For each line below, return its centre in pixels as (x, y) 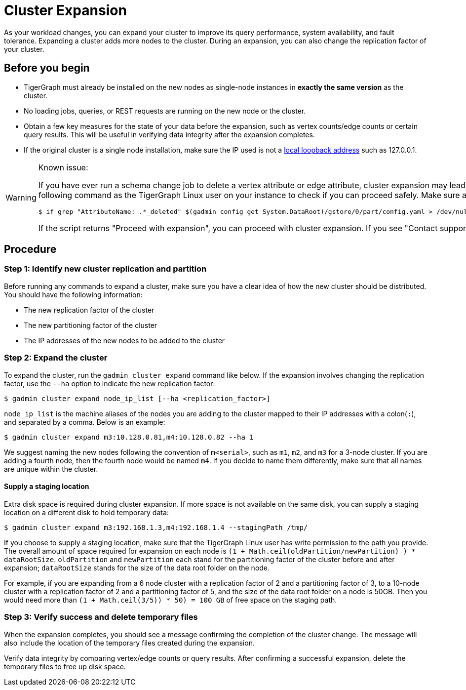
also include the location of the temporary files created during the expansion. (129, 643)
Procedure (30, 249)
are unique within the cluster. (51, 469)
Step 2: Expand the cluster (56, 358)
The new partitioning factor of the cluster (91, 325)
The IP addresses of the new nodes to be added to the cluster (124, 340)
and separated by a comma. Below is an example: (85, 422)
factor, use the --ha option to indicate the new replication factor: (110, 383)
